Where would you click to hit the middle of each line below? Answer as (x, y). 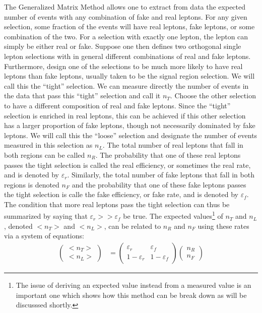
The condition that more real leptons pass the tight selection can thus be (117, 204)
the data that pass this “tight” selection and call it (82, 96)
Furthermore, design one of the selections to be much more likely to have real (123, 66)
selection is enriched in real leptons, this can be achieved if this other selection (125, 115)
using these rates (223, 226)
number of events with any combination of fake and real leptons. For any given (126, 16)
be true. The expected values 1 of (173, 215)
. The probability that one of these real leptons (168, 154)
